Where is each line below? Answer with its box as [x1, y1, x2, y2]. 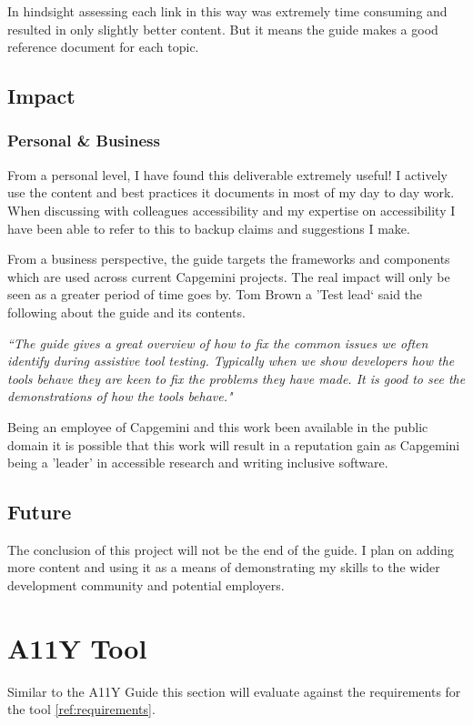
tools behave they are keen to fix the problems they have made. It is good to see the [7, 368, 466, 388]
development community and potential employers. [7, 576, 285, 595]
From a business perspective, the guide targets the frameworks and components [7, 249, 450, 268]
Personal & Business [7, 129, 160, 152]
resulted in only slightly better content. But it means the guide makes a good [7, 19, 438, 38]
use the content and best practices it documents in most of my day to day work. [7, 183, 455, 202]
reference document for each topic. [7, 37, 199, 56]
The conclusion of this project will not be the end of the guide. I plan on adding [7, 539, 455, 559]
